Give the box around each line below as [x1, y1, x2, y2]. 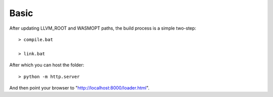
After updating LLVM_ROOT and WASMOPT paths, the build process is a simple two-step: [9, 25, 197, 31]
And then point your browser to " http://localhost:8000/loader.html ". [9, 84, 150, 90]
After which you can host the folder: [9, 62, 84, 68]
